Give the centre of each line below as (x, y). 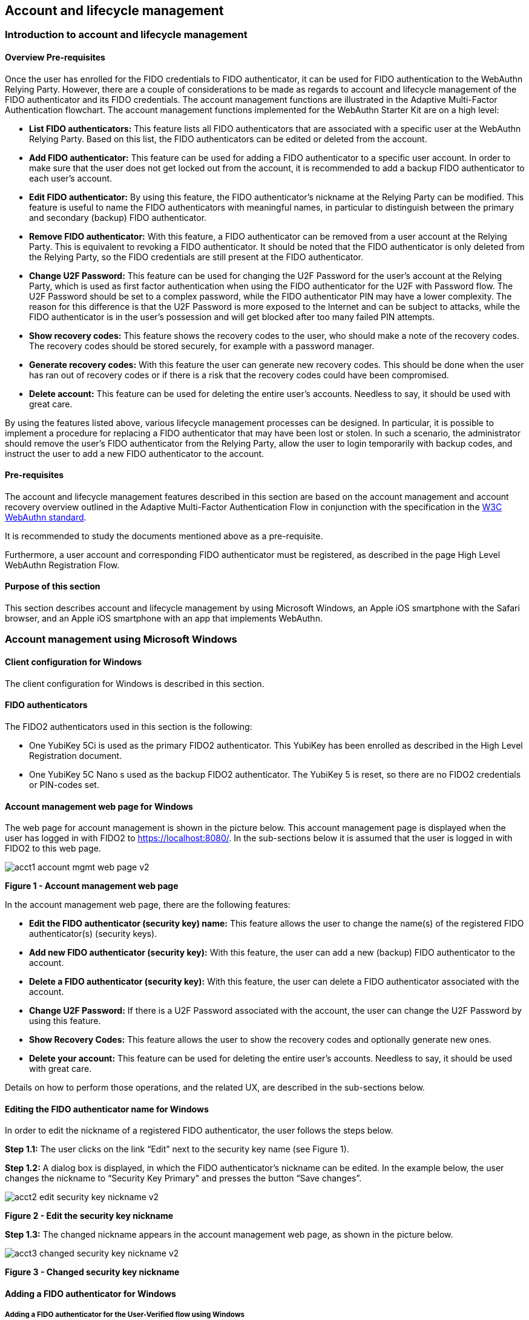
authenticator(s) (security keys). (93, 934)
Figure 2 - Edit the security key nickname (89, 1216)
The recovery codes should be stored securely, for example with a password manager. (202, 346)
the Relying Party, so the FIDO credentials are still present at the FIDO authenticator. (196, 257)
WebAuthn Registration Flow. (62, 565)
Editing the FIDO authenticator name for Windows (107, 1109)
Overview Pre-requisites (55, 57)
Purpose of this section (53, 586)
